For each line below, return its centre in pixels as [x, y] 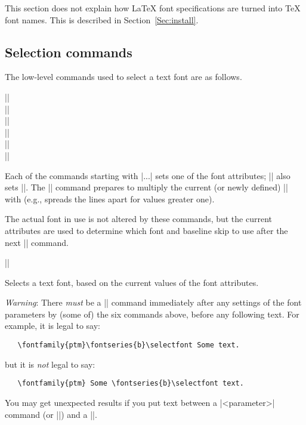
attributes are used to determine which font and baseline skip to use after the [146, 230]
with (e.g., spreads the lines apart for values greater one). [110, 198]
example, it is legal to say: [52, 326]
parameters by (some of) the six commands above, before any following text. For [152, 314]
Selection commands [69, 52]
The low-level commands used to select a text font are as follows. [123, 77]
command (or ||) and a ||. [51, 414]
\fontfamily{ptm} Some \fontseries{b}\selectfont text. [131, 384]
